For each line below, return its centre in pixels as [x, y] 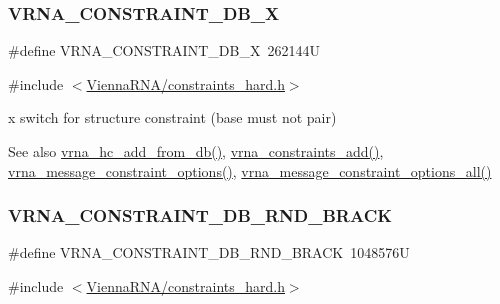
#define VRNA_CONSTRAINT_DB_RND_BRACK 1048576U [209, 252]
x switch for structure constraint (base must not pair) [172, 117]
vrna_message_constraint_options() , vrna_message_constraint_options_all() [250, 170]
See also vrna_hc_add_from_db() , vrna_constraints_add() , [196, 151]
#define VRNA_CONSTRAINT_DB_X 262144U [164, 50]
